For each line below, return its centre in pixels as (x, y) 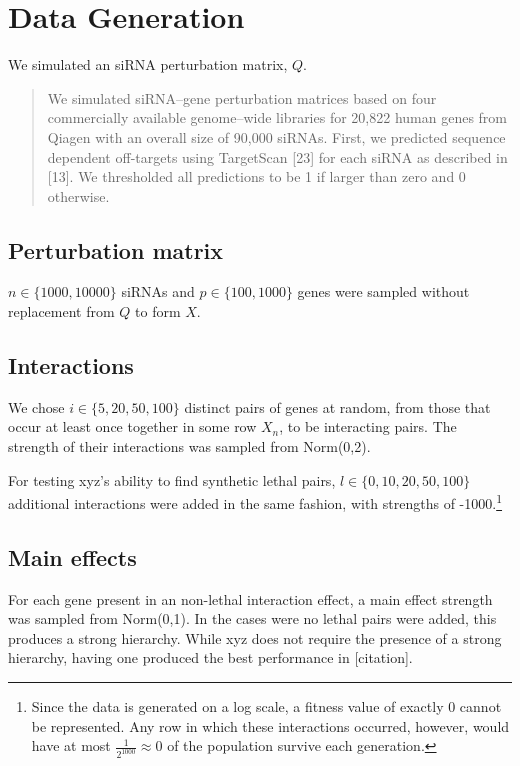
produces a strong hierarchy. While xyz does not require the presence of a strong (255, 637)
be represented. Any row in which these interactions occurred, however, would (270, 725)
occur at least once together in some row (132, 426)
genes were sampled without (383, 291)
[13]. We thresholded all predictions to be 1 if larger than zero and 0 (256, 176)
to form (158, 311)
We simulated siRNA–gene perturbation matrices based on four (242, 97)
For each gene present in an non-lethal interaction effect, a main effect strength (250, 598)
